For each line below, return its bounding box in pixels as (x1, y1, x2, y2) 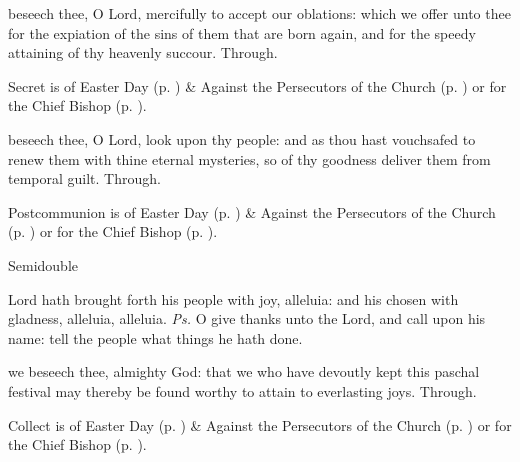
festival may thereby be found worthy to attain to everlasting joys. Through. (8, 380, 477, 401)
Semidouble (8, 254, 79, 275)
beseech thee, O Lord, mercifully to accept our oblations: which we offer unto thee (8, 3, 511, 23)
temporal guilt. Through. (8, 168, 161, 189)
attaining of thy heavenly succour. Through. (8, 42, 278, 63)
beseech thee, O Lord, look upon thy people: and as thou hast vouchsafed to (8, 128, 476, 149)
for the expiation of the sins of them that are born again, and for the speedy (8, 22, 476, 43)
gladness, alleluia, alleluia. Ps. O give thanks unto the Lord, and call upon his (8, 308, 486, 329)
